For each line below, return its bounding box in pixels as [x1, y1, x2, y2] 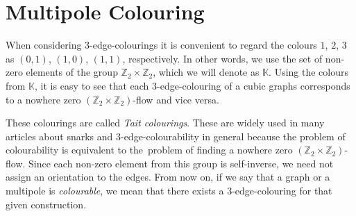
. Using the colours [269, 65, 349, 79]
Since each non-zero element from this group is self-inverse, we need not [28, 156, 334, 170]
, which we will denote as [153, 65, 260, 79]
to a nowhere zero [6, 92, 81, 106]
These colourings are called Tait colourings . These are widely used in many [6, 115, 325, 130]
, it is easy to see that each [35, 78, 149, 92]
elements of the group [26, 65, 118, 79]
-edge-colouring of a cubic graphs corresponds [157, 78, 350, 92]
